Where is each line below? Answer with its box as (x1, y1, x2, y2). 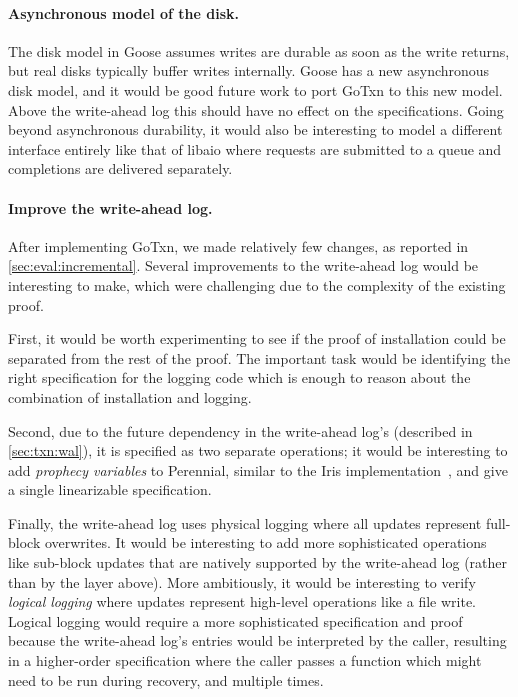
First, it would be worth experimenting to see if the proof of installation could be (8, 328, 506, 349)
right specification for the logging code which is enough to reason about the (8, 367, 471, 388)
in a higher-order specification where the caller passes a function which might (8, 650, 482, 671)
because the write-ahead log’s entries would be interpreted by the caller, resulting (8, 630, 507, 651)
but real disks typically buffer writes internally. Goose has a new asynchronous (8, 60, 490, 81)
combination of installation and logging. (8, 386, 252, 407)
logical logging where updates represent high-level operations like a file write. (8, 591, 476, 612)
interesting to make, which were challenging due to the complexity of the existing (8, 274, 506, 295)
